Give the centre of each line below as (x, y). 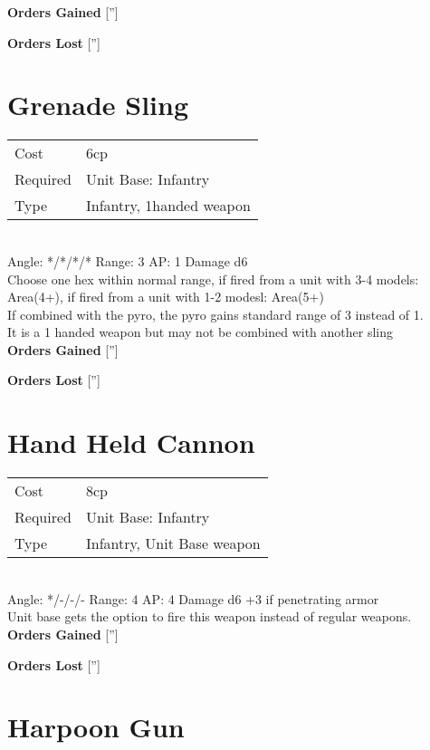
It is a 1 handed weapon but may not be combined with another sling (201, 332)
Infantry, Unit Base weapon (173, 543)
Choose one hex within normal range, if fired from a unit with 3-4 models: (213, 279)
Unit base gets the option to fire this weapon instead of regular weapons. (210, 616)
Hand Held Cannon (131, 442)
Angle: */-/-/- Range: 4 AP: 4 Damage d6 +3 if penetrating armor (193, 598)
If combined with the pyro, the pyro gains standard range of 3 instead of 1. (215, 314)
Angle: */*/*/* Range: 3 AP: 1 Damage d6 (128, 260)
